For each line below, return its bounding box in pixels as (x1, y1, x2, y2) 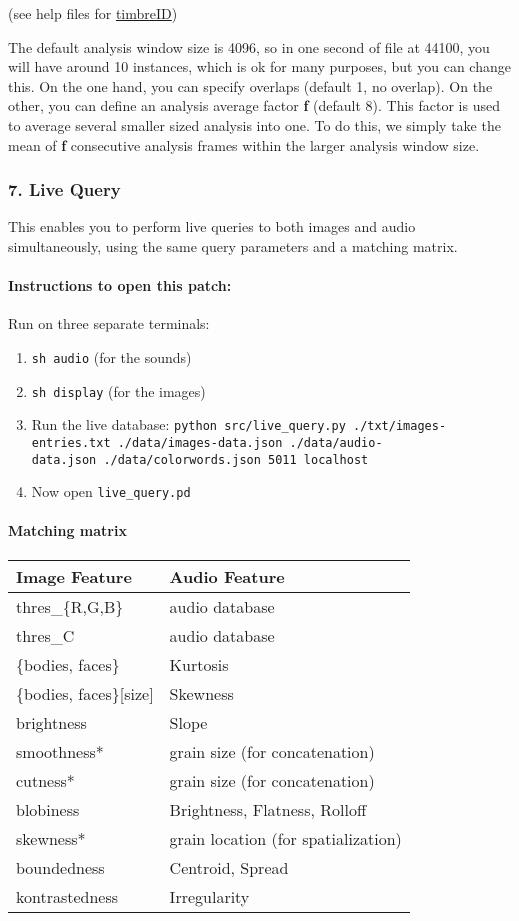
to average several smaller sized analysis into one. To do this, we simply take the (8, 114, 501, 135)
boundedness (16, 855, 105, 879)
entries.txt (31, 435, 111, 450)
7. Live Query (8, 177, 121, 202)
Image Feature (16, 564, 132, 588)
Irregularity (169, 884, 250, 908)
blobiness (16, 797, 80, 821)
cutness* (16, 768, 75, 792)
